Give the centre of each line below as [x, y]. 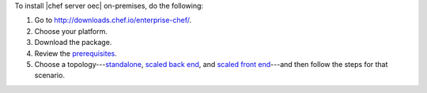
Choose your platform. [71, 31]
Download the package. [73, 43]
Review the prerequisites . [76, 53]
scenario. [49, 76]
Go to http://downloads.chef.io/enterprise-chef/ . [113, 20]
